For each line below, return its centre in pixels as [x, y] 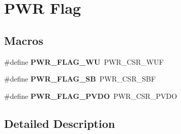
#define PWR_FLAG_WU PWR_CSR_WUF [84, 61]
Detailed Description [60, 123]
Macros [24, 40]
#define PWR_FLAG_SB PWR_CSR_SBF [80, 79]
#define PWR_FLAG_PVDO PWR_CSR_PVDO [91, 96]
